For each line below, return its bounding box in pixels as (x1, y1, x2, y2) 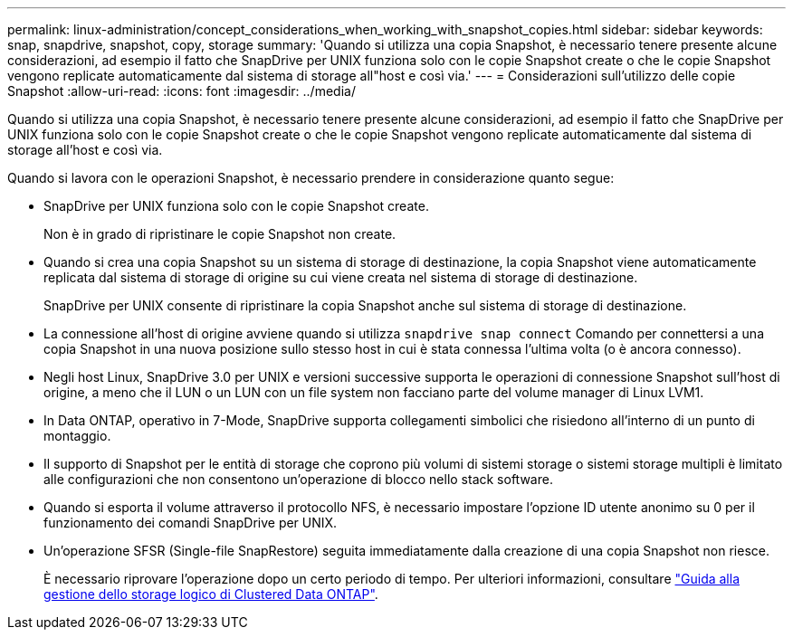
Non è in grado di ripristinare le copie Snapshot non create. (43, 226, 396, 242)
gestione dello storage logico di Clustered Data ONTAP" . (43, 586, 378, 602)
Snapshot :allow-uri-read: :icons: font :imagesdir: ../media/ (7, 83, 356, 99)
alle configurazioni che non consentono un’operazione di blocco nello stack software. (43, 471, 553, 487)
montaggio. (43, 428, 111, 443)
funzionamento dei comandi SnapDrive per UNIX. (43, 515, 338, 530)
